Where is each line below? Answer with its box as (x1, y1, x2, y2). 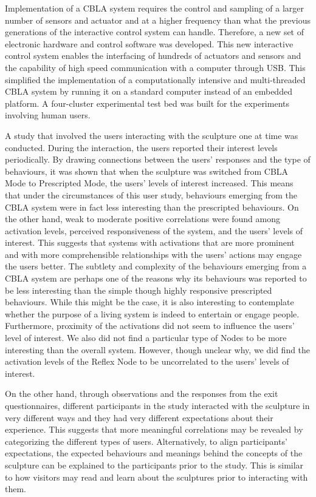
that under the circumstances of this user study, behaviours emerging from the (5, 188, 297, 201)
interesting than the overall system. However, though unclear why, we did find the (5, 343, 311, 356)
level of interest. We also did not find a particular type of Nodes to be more (5, 331, 287, 344)
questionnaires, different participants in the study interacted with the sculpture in (5, 399, 310, 411)
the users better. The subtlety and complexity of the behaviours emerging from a (5, 260, 307, 272)
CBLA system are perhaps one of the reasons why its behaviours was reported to (5, 272, 307, 285)
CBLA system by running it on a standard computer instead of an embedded (5, 85, 292, 98)
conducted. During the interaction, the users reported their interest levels (5, 141, 278, 154)
